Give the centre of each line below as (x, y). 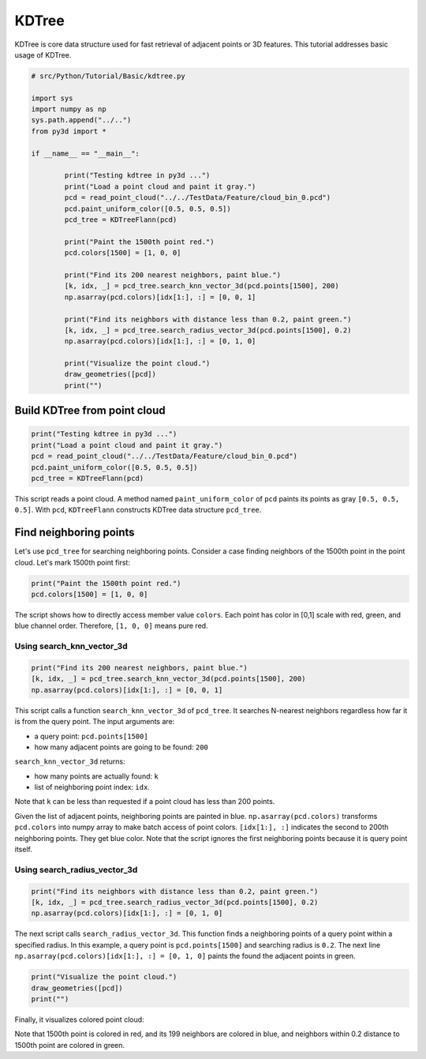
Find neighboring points (75, 533)
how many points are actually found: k (97, 776)
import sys (52, 98)
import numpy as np (69, 109)
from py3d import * (69, 131)
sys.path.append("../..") (81, 120)
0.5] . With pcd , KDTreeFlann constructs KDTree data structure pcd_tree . (138, 510)
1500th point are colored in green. (70, 1045)
